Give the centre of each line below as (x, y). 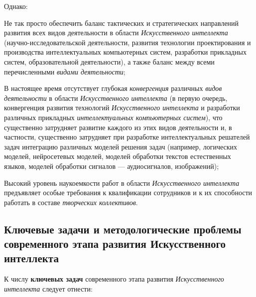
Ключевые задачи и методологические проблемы (123, 229)
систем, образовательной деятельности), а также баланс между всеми (109, 61)
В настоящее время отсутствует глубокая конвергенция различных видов (113, 88)
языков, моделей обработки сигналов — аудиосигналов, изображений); (112, 166)
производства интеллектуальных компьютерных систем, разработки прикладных (125, 52)
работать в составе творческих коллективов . (71, 202)
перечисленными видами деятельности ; (65, 71)
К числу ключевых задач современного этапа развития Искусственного (114, 279)
